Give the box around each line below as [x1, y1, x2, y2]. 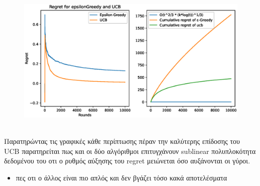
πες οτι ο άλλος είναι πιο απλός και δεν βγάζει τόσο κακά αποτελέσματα [16, 172, 227, 183]
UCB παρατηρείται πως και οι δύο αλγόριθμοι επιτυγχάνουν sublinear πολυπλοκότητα [4, 145, 256, 156]
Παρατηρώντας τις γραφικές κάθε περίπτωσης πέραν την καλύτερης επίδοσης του [4, 136, 240, 146]
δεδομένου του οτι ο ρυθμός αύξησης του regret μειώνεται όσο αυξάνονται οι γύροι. [4, 155, 250, 166]
